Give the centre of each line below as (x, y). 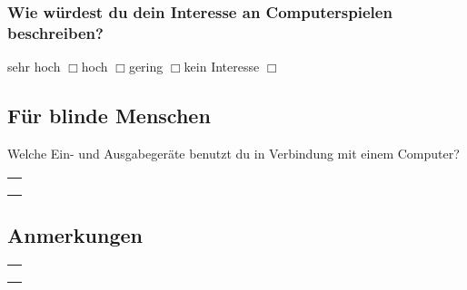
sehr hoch (34, 67)
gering (146, 67)
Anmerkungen (75, 234)
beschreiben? (55, 32)
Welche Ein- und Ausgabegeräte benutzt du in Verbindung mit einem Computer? (233, 153)
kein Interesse (222, 67)
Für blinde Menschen (109, 116)
